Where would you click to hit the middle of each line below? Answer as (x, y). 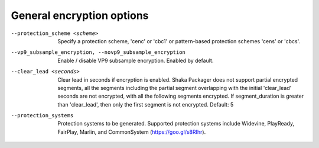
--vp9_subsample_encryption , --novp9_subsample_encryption (98, 52)
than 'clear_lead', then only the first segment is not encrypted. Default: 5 (146, 104)
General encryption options (80, 15)
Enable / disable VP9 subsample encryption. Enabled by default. (136, 60)
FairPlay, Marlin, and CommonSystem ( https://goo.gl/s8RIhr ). (132, 132)
